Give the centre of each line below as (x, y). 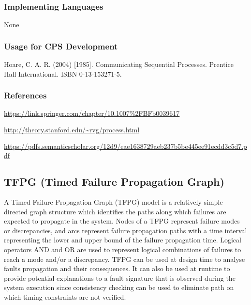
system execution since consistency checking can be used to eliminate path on (119, 287)
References (25, 95)
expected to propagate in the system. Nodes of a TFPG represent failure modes (122, 221)
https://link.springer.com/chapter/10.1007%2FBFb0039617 (92, 113)
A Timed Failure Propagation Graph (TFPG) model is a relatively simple (113, 202)
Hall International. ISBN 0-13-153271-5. (63, 73)
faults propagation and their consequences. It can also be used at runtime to (117, 268)
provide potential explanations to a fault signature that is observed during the (120, 278)
